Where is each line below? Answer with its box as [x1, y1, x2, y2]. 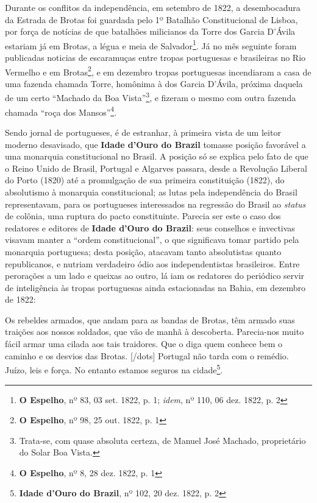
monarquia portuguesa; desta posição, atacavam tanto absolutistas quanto [5, 245, 282, 258]
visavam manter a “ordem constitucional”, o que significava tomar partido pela [5, 233, 299, 246]
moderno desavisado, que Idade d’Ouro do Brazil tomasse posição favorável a [5, 138, 306, 150]
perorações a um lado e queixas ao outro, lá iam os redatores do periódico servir [5, 269, 305, 282]
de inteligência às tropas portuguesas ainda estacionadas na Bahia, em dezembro [5, 281, 306, 294]
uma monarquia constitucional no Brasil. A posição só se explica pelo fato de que [5, 150, 308, 163]
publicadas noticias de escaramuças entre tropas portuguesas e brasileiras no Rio [5, 51, 306, 64]
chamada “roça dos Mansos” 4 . [5, 104, 117, 118]
